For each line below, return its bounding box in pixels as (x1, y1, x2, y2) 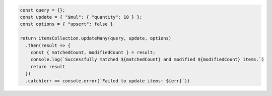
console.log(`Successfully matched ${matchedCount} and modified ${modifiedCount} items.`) (30, 57, 264, 63)
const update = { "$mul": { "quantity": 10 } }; (20, 14, 143, 20)
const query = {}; (20, 7, 65, 13)
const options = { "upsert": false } (20, 21, 113, 27)
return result (30, 64, 65, 69)
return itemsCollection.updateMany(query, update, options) (20, 35, 172, 41)
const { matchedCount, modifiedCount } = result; (30, 50, 156, 55)
